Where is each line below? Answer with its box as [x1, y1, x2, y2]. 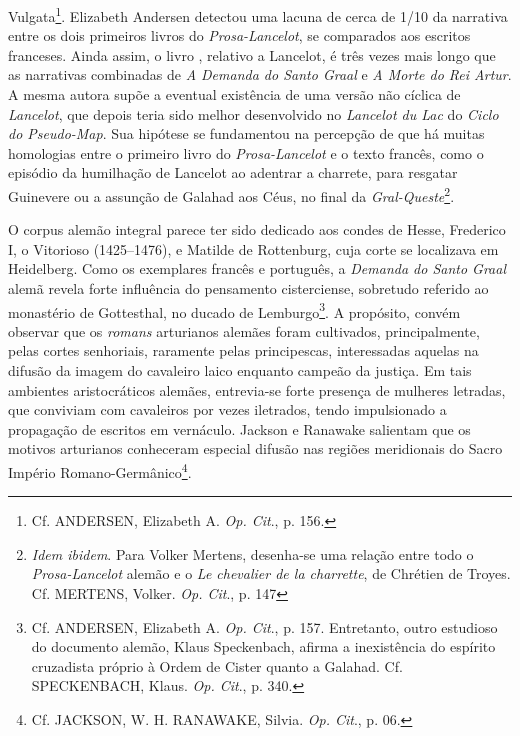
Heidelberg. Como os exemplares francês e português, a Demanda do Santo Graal [8, 258, 507, 279]
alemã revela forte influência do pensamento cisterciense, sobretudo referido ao [8, 278, 489, 299]
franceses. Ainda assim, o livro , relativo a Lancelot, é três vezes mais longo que [8, 44, 496, 65]
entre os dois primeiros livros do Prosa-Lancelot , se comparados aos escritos [8, 25, 471, 46]
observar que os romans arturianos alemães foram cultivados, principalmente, [8, 320, 480, 341]
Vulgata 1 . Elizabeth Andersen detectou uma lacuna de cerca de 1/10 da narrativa [8, 3, 508, 26]
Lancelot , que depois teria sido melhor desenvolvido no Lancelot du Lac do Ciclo [8, 103, 499, 124]
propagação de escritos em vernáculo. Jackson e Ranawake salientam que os [8, 418, 471, 439]
